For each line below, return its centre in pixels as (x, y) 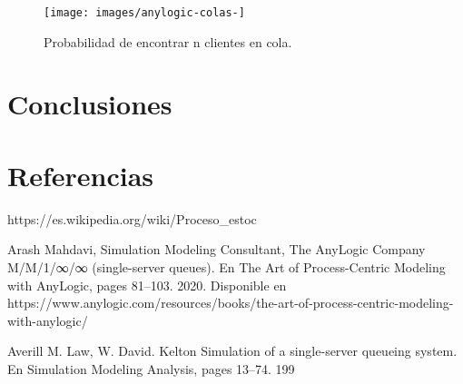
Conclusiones (90, 104)
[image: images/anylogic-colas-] (144, 13)
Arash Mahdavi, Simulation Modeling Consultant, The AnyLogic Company (217, 249)
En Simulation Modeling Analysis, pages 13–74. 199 (151, 368)
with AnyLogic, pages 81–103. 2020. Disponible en (147, 285)
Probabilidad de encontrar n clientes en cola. (168, 41)
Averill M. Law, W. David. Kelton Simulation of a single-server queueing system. (232, 351)
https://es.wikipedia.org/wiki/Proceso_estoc (132, 218)
